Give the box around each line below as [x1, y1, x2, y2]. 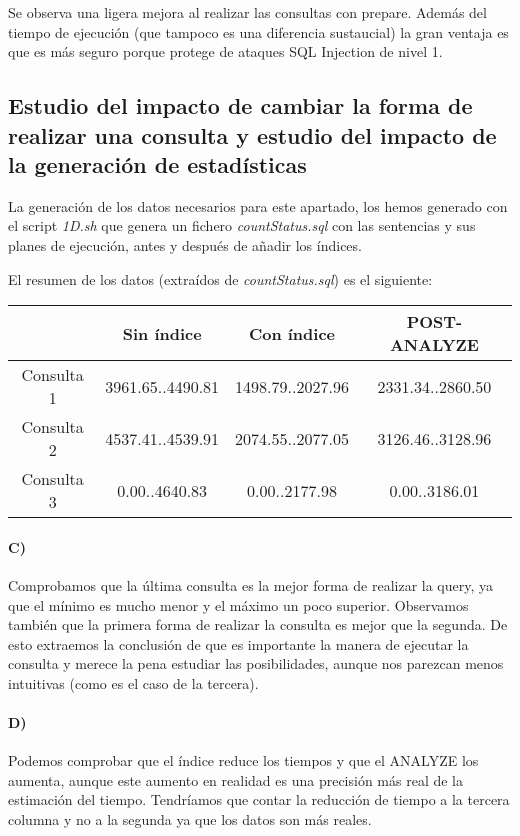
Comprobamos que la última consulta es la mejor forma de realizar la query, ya [8, 574, 494, 595]
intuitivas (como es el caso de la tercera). [8, 672, 259, 693]
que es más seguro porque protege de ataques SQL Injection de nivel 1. [8, 41, 443, 62]
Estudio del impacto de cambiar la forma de [8, 90, 473, 121]
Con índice [248, 321, 336, 345]
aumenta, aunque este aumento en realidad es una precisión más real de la [8, 769, 463, 790]
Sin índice [122, 321, 202, 345]
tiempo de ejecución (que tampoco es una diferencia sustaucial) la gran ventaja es [8, 21, 509, 42]
